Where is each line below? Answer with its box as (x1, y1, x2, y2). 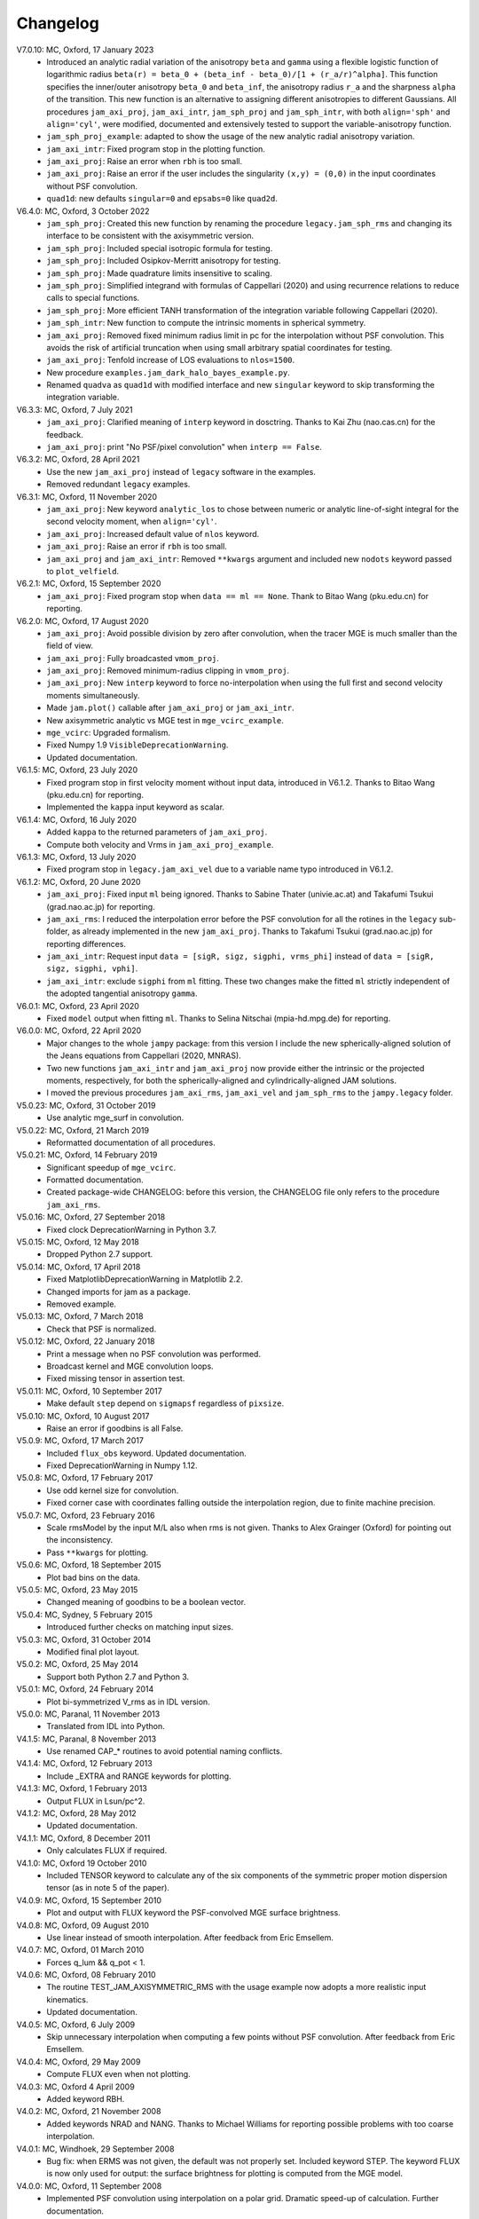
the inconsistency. (46, 1535, 114, 1545)
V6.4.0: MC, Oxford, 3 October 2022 (16, 205, 150, 217)
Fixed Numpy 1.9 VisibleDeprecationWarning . (46, 739, 229, 750)
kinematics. (46, 1994, 89, 2005)
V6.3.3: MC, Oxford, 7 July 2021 (16, 404, 133, 415)
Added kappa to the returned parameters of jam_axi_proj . (46, 826, 268, 838)
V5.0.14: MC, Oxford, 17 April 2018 (16, 1261, 141, 1272)
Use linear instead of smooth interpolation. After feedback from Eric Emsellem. (46, 1931, 334, 1943)
